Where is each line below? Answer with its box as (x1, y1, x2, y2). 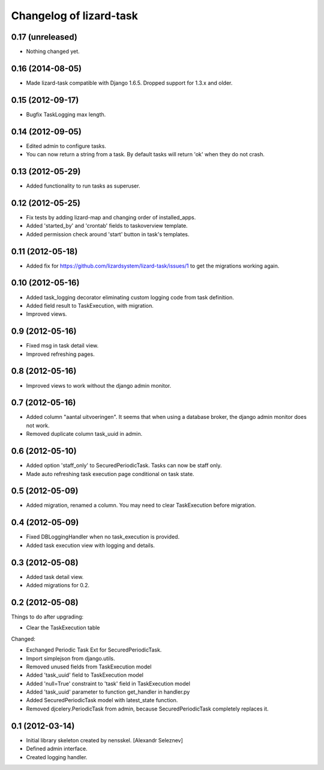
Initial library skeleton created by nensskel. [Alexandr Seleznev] (26, 736, 183, 744)
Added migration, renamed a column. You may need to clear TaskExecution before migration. (26, 502, 256, 509)
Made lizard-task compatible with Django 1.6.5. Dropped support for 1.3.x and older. (26, 79, 233, 87)
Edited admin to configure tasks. (26, 142, 106, 150)
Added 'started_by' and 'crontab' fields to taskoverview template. (26, 222, 188, 230)
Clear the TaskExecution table (26, 624, 100, 631)
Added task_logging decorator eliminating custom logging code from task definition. (26, 293, 234, 301)
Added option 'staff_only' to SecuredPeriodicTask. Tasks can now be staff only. (26, 462, 222, 469)
